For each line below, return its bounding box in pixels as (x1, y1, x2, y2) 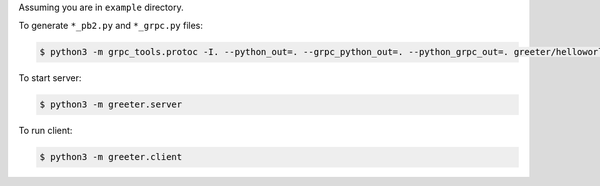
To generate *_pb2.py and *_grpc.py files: (18, 20, 204, 32)
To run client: (18, 125, 73, 137)
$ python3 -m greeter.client (39, 151, 183, 163)
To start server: (18, 72, 82, 84)
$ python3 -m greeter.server (39, 99, 183, 110)
